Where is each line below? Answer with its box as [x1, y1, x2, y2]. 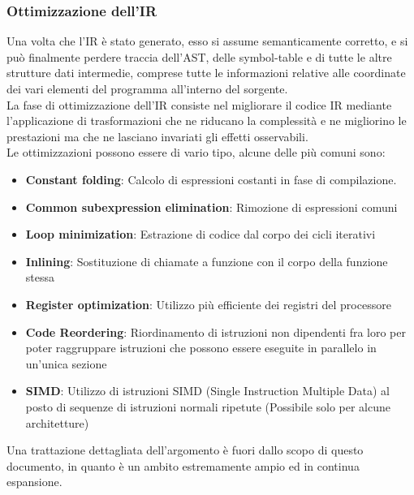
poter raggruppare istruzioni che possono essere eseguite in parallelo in [25, 339, 377, 356]
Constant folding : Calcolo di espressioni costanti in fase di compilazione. [25, 170, 397, 187]
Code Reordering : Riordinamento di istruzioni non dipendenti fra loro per [25, 323, 407, 340]
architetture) [25, 414, 89, 431]
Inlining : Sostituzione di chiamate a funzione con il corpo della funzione [25, 252, 388, 269]
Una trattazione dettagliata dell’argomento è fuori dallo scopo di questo [6, 441, 364, 458]
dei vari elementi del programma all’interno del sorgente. [6, 80, 288, 97]
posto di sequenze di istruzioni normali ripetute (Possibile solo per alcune [25, 398, 391, 415]
